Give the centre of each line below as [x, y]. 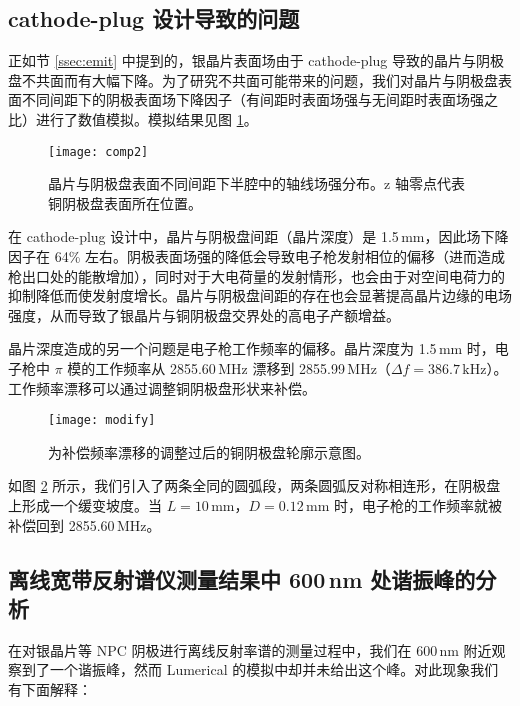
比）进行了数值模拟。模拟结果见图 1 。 [133, 118]
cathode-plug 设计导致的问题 [154, 18]
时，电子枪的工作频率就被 [418, 505]
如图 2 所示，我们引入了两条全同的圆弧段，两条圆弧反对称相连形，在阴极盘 [254, 485]
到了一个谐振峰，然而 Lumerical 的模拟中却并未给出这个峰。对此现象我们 [260, 669]
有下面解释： [50, 688]
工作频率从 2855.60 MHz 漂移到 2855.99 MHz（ [243, 367]
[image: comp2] [98, 151]
